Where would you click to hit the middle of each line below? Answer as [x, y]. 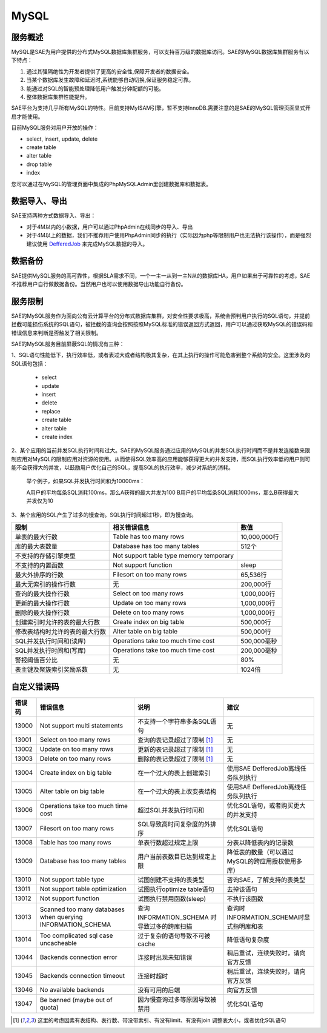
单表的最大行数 [36, 537]
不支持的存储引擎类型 [45, 556]
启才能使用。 [27, 116]
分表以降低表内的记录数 [260, 843]
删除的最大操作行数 [42, 613]
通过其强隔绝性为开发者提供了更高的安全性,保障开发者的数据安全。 [110, 71]
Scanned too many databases [82, 909]
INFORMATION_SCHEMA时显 [269, 917]
